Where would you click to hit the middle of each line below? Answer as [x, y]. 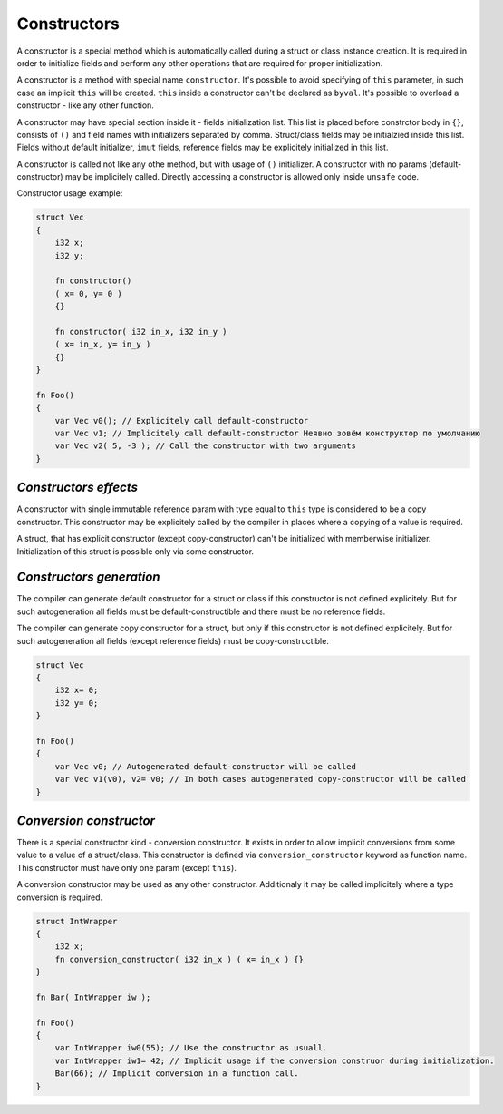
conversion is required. [60, 897]
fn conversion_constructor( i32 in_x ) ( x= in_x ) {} [179, 959]
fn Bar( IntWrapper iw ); [93, 997]
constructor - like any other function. [85, 105]
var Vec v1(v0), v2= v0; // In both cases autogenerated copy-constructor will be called [261, 779]
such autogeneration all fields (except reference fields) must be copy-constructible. [173, 640]
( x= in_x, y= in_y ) [103, 344]
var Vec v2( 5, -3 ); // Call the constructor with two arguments [206, 446]
